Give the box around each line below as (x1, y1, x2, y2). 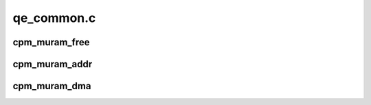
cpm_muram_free (12, 36, 90, 48)
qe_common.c (12, 10, 96, 25)
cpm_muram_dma (12, 80, 91, 92)
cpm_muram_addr (12, 58, 93, 70)
